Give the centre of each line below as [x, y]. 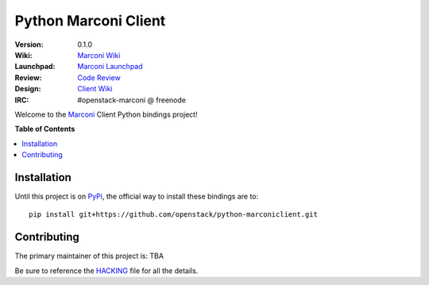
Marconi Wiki [99, 55]
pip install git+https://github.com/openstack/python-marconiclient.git [173, 215]
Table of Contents [45, 129]
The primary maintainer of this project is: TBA [89, 256]
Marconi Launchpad [110, 67]
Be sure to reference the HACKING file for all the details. [106, 271]
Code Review [99, 77]
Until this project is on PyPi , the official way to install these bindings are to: [137, 196]
